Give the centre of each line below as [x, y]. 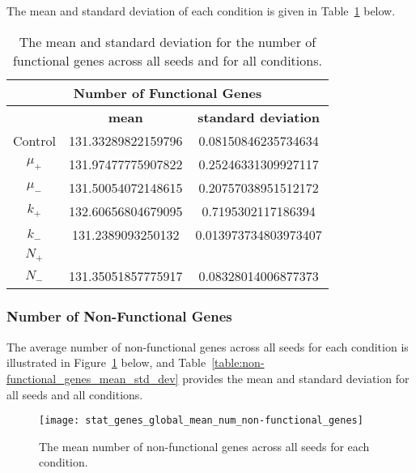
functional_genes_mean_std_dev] [93, 378]
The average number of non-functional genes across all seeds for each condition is [208, 346]
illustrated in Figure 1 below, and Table [106, 362]
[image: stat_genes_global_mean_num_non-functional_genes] [201, 421]
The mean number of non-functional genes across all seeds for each [204, 446]
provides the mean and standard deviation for [296, 378]
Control [34, 140]
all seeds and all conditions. [75, 394]
